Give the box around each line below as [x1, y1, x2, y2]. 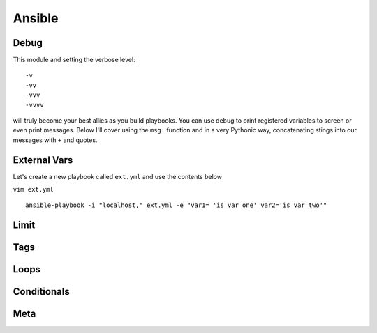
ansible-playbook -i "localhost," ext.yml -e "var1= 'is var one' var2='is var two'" [25, 201, 327, 209]
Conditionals [13, 286, 70, 297]
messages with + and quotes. [13, 136, 98, 144]
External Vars [13, 154, 73, 166]
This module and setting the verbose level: [13, 56, 135, 64]
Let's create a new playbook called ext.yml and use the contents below [13, 172, 223, 180]
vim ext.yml [13, 185, 54, 194]
